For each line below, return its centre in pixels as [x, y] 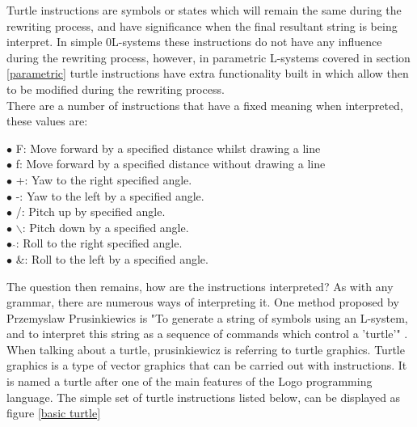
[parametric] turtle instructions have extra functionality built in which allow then [208, 73]
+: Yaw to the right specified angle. [104, 179]
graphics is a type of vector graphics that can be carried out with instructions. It [207, 365]
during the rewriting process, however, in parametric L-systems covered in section [208, 57]
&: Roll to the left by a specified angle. [112, 258]
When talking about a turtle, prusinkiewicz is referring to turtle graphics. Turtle [206, 349]
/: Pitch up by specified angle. [91, 211]
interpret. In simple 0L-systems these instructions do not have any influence [194, 42]
